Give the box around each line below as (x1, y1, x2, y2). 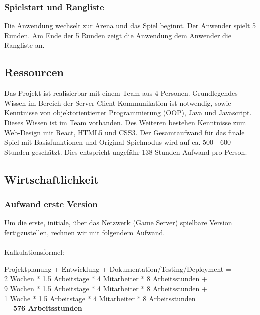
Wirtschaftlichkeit (4, 171, 99, 187)
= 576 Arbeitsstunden (4, 303, 82, 313)
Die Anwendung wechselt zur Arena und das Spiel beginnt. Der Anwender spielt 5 (4, 20, 256, 31)
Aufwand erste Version (4, 198, 98, 210)
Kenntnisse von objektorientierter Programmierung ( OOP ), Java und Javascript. (4, 107, 252, 118)
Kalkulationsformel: (4, 247, 64, 257)
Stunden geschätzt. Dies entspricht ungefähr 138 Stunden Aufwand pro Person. (4, 146, 247, 157)
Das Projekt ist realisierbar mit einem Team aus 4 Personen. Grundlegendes (4, 88, 238, 98)
